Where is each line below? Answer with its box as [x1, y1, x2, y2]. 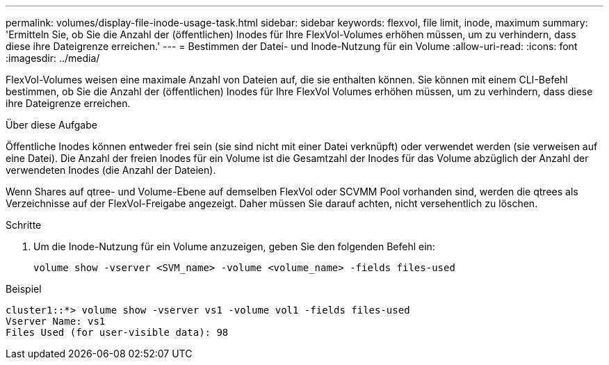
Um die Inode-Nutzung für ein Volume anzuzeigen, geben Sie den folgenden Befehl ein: [33, 241, 435, 252]
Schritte [6, 219, 42, 231]
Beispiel [6, 283, 42, 295]
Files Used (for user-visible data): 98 [6, 327, 229, 338]
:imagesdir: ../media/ [6, 52, 100, 64]
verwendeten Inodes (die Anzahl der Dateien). [6, 164, 216, 176]
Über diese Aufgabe [6, 119, 97, 131]
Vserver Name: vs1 [6, 316, 106, 327]
